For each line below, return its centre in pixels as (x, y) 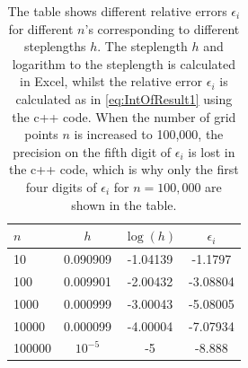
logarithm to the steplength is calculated (124, 63)
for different (41, 28)
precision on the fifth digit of (92, 151)
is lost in (212, 151)
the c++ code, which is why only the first (124, 169)
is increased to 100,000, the (149, 134)
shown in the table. (124, 204)
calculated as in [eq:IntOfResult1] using (124, 98)
